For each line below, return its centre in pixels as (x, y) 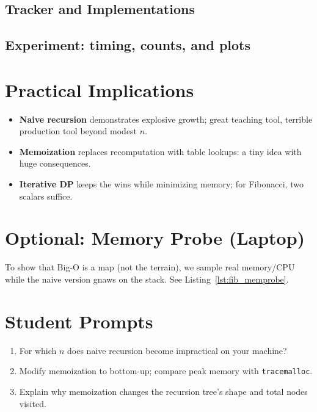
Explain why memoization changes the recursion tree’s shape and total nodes (163, 391)
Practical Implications (100, 89)
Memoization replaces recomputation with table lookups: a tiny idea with (160, 151)
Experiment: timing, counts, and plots (128, 45)
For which (38, 350)
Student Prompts (79, 321)
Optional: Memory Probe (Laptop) (155, 238)
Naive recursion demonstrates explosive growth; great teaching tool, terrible (166, 119)
